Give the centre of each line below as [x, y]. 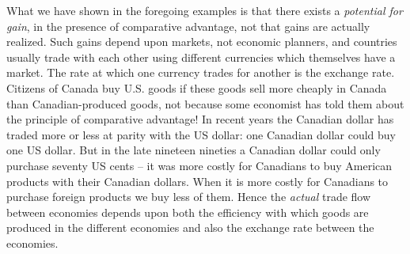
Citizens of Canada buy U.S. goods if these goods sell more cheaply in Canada [197, 87]
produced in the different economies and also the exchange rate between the [190, 227]
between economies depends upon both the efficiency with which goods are [188, 212]
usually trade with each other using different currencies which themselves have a [201, 57]
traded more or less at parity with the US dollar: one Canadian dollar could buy [201, 134]
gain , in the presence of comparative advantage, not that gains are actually [188, 26]
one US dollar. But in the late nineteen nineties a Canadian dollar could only [194, 150]
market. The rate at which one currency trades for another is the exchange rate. [201, 72]
